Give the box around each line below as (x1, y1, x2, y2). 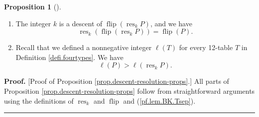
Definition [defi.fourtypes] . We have (15, 52, 124, 62)
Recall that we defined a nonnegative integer (15, 42, 152, 53)
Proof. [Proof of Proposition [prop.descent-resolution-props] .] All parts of (4, 76, 229, 86)
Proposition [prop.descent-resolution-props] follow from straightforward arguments (4, 85, 255, 96)
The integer (15, 18, 51, 28)
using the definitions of (4, 95, 74, 106)
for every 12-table (179, 42, 233, 53)
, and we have (150, 18, 192, 28)
